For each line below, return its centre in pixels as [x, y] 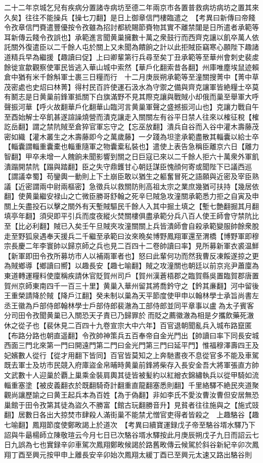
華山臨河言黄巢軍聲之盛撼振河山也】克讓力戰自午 [177, 106]
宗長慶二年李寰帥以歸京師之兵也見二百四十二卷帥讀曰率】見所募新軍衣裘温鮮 [131, 246]
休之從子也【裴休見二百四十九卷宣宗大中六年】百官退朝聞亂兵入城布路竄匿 [128, 325]
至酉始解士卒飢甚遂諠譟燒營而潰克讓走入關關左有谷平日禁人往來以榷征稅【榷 [131, 116]
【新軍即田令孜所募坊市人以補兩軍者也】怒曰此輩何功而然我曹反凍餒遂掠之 [128, 255]
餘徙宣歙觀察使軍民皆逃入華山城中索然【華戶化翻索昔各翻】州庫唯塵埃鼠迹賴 [131, 67]
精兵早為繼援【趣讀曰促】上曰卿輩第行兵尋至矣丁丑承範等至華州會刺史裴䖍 [135, 57]
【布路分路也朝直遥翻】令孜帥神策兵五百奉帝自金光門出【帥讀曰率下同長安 [128, 335]
